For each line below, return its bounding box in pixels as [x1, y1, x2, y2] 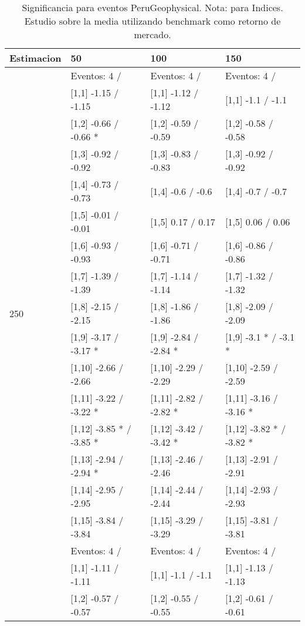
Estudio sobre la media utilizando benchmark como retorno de [24, 14, 281, 28]
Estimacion [9, 51, 62, 65]
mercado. [134, 28, 171, 41]
